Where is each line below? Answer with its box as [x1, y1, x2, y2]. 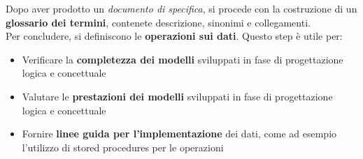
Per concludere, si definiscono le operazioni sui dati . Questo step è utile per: [6, 29, 343, 43]
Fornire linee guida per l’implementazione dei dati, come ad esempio [22, 126, 337, 141]
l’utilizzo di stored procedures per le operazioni [22, 139, 224, 154]
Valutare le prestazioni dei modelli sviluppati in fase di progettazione [22, 89, 333, 103]
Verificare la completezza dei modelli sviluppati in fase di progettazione [22, 52, 343, 66]
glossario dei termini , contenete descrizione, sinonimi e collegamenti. [6, 15, 311, 29]
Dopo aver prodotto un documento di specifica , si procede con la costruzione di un [6, 1, 357, 15]
